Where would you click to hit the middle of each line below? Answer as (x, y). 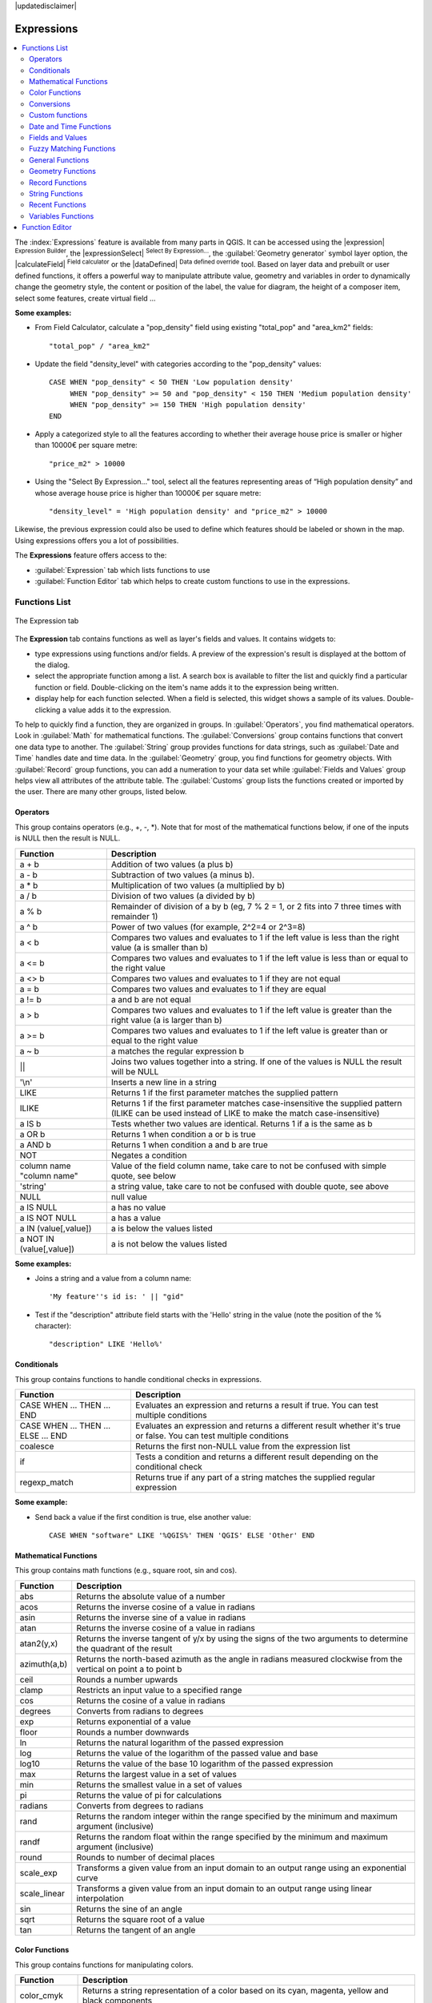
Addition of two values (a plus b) (172, 864)
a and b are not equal (151, 999)
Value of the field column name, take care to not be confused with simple (249, 1166)
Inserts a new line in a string (164, 1082)
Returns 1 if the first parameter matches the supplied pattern (224, 1092)
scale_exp (38, 1872)
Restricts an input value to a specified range (159, 1690)
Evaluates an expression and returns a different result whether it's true (268, 1426)
